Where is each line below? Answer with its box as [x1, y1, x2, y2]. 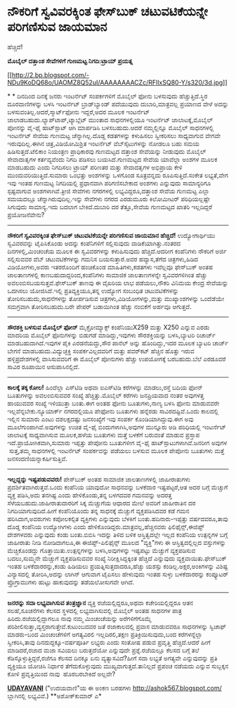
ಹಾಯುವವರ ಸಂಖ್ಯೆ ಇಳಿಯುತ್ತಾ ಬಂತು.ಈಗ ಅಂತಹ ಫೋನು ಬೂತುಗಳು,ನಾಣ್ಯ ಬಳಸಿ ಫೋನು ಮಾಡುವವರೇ [7, 399, 220, 407]
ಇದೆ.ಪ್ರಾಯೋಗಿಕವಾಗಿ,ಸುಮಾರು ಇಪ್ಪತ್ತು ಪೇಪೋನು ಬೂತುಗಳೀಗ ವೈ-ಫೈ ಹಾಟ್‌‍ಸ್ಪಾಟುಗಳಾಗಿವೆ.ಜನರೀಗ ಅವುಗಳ [7, 438, 228, 446]
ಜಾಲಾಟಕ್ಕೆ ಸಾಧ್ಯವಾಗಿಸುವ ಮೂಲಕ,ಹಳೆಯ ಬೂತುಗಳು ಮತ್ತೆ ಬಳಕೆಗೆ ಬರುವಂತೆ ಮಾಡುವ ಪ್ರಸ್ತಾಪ [7, 430, 200, 439]
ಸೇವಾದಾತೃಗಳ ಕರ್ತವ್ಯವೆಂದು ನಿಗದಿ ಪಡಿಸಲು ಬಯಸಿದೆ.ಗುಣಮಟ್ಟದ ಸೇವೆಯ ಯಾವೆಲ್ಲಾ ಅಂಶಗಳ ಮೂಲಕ [7, 155, 218, 163]
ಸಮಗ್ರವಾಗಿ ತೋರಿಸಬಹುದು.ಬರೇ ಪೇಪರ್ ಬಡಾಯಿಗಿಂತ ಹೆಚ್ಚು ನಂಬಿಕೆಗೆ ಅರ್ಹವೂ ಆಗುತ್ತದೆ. [7, 302, 192, 311]
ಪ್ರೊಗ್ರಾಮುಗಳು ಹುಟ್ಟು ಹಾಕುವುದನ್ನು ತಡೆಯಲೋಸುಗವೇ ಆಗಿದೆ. [7, 577, 135, 586]
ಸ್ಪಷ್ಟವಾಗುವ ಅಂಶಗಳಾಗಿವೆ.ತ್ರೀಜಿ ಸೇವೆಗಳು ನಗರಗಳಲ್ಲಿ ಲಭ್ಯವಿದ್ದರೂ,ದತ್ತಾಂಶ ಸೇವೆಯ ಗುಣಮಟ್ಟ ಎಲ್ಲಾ [7, 186, 210, 195]
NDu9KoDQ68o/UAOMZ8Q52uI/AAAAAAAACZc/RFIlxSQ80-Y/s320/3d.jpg [7, 78, 223, 86]
